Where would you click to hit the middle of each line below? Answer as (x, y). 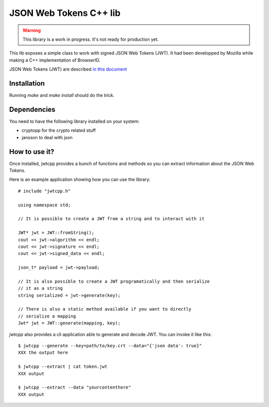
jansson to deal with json (47, 137)
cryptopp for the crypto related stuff (59, 130)
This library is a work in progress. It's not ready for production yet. (91, 39)
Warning (32, 30)
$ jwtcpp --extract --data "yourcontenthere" (75, 387)
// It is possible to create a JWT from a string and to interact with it (111, 219)
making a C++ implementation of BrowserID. (55, 60)
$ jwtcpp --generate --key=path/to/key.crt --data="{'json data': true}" (110, 346)
